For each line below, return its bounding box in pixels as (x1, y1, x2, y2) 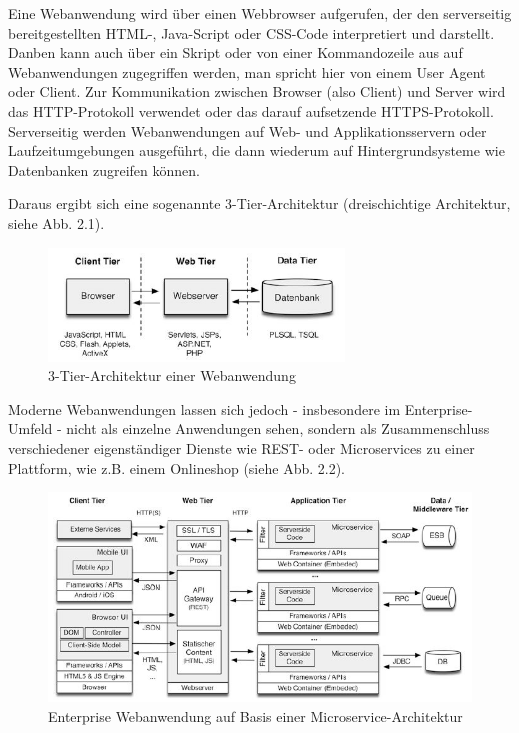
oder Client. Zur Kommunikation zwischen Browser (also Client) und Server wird (8, 81, 506, 102)
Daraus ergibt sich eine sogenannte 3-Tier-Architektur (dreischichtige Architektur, (8, 193, 511, 214)
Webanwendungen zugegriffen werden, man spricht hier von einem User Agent (8, 61, 486, 82)
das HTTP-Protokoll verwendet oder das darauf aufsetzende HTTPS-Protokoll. (8, 100, 494, 121)
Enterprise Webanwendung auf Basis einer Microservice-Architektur (48, 705, 463, 726)
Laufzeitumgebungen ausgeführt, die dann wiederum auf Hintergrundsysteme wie (8, 140, 505, 161)
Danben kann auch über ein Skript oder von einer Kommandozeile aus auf (8, 42, 463, 63)
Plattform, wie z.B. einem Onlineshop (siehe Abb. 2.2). (8, 457, 345, 478)
